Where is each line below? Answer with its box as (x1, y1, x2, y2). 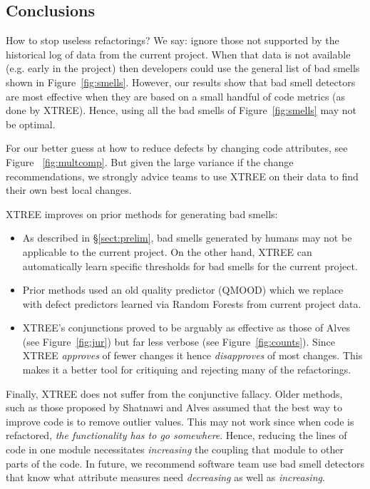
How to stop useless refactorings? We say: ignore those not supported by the (6, 33, 339, 48)
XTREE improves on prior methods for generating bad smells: (6, 206, 278, 221)
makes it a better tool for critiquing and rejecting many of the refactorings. (22, 362, 351, 377)
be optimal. (6, 116, 56, 131)
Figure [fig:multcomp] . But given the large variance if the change (6, 154, 294, 169)
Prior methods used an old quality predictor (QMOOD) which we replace (22, 282, 344, 297)
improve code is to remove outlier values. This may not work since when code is (6, 413, 354, 428)
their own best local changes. (6, 182, 132, 197)
